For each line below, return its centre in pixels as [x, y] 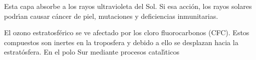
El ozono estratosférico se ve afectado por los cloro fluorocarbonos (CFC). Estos [127, 32]
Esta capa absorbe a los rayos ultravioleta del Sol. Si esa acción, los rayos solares [128, 6]
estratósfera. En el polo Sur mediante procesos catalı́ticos [92, 52]
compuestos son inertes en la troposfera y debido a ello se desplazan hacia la [121, 42]
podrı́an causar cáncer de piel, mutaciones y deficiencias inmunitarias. [111, 16]
